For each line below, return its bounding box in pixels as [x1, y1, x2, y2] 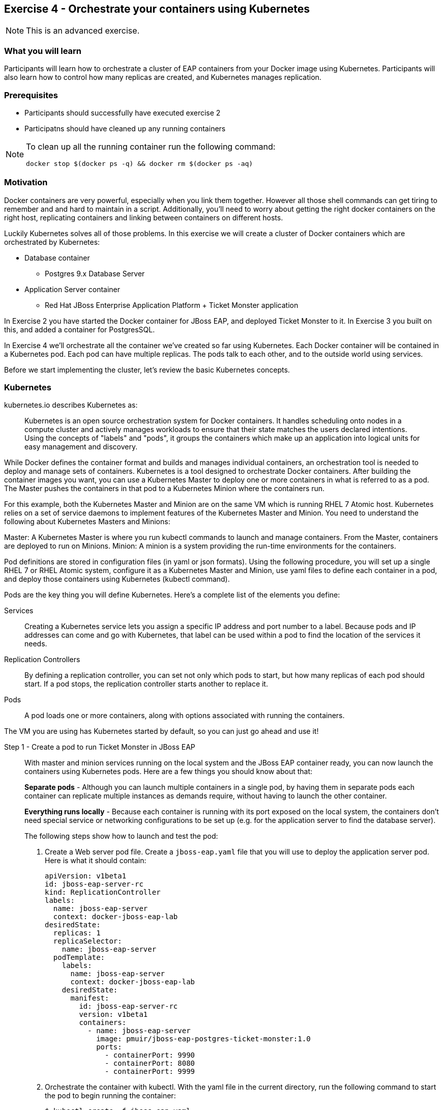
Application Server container [24, 284, 121, 294]
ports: [96, 1043, 122, 1051]
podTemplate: [53, 953, 105, 962]
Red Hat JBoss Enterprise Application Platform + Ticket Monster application [45, 300, 299, 309]
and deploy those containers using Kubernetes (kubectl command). [4, 575, 230, 584]
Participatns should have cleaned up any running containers [24, 124, 226, 133]
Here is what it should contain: [45, 856, 146, 865]
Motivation [4, 177, 48, 188]
